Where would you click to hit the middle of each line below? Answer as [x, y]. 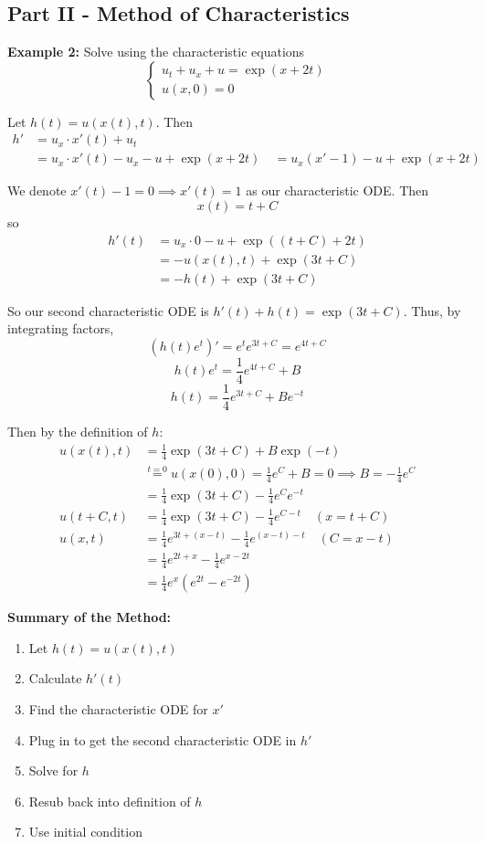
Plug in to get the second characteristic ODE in [163, 739]
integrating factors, [61, 328]
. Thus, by [432, 310]
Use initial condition [85, 832]
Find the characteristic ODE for [118, 708]
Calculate [55, 678]
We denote [37, 190]
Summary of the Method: [90, 617]
